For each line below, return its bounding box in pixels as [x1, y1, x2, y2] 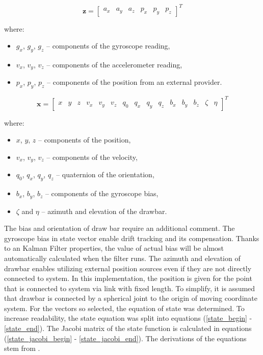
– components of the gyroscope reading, [46, 40, 170, 51]
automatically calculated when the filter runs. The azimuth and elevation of [4, 252, 241, 263]
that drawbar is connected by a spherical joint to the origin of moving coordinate [4, 293, 257, 303]
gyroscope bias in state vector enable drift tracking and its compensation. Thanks [4, 232, 259, 243]
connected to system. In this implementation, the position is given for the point [4, 273, 252, 283]
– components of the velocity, [46, 151, 138, 162]
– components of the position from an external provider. [47, 77, 222, 87]
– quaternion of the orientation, [56, 169, 154, 180]
